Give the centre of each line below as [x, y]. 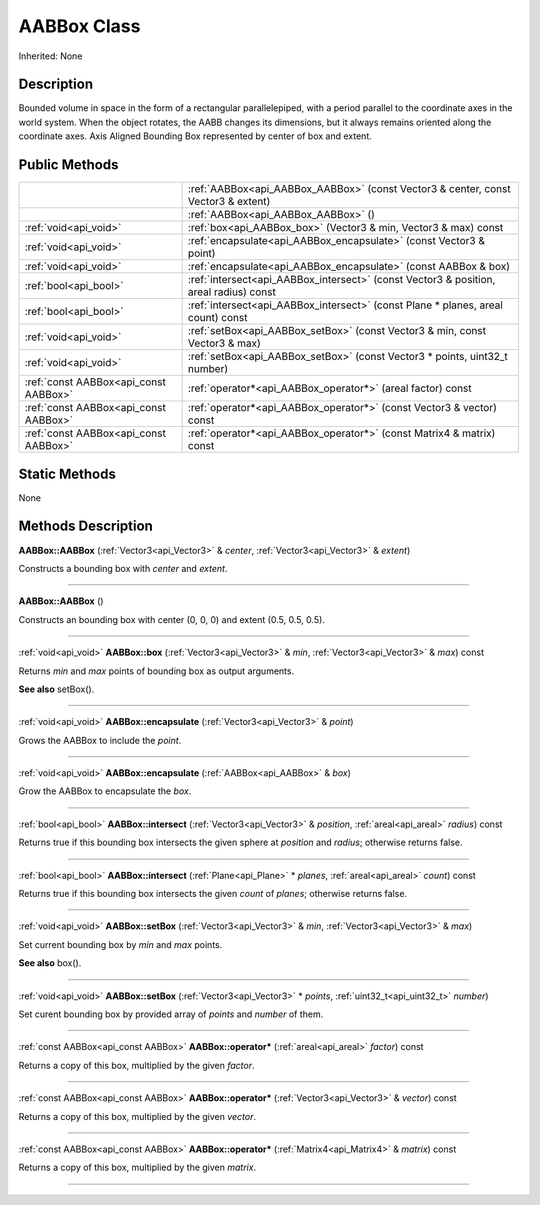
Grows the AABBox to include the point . [100, 740]
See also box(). [50, 963]
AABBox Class [79, 26]
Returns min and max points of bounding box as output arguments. [156, 671]
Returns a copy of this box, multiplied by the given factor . [136, 1065]
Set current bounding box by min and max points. [120, 944]
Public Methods [68, 165]
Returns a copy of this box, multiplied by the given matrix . [137, 1167]
